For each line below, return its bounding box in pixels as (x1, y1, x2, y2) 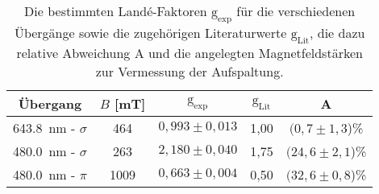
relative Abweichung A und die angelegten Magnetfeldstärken (16, 43, 363, 63)
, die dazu (310, 23, 365, 43)
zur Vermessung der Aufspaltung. (95, 62, 284, 81)
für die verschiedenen (236, 2, 356, 20)
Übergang (18, 94, 82, 114)
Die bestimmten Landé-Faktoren (24, 2, 207, 20)
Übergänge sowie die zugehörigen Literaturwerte (14, 23, 287, 43)
